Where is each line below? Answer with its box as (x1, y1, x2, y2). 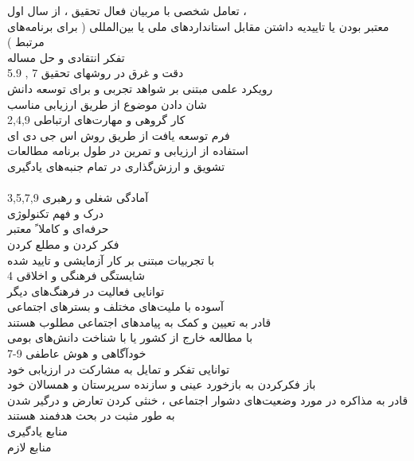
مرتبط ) (7, 33, 45, 50)
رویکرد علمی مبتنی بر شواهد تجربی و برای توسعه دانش (7, 79, 273, 96)
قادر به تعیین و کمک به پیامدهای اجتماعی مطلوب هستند (7, 313, 271, 330)
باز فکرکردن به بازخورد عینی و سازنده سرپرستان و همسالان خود (7, 376, 316, 393)
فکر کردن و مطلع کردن (7, 235, 119, 252)
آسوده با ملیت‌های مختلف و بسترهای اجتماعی (7, 298, 225, 315)
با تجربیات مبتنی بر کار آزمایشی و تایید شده (7, 251, 215, 268)
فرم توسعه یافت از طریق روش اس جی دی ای (7, 126, 230, 143)
